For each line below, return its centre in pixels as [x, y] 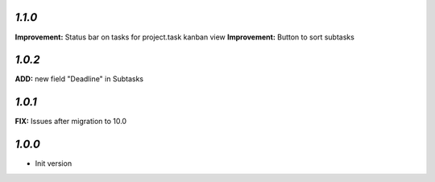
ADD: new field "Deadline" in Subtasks [79, 79]
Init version [54, 163]
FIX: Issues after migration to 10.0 [71, 122]
